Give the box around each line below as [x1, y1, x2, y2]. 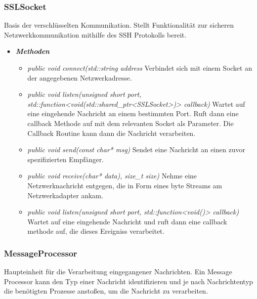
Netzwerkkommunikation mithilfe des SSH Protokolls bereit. [4, 29, 187, 40]
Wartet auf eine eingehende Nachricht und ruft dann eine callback [27, 216, 227, 226]
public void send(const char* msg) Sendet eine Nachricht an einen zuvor [27, 144, 245, 155]
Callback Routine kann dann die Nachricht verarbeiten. [27, 128, 196, 138]
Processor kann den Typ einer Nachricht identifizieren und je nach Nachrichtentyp [4, 276, 253, 286]
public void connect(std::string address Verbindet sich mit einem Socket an [27, 63, 252, 73]
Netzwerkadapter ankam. [27, 190, 103, 200]
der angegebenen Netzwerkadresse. [27, 72, 132, 83]
